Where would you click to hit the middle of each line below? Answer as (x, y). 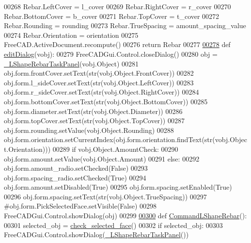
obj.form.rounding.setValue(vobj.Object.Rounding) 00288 (89, 130)
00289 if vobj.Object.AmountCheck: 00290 (115, 149)
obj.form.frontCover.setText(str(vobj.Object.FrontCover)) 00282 (99, 73)
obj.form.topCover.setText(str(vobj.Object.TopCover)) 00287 (94, 121)
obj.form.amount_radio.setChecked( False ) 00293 (76, 168)
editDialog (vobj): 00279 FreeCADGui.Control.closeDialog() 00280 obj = (111, 54)
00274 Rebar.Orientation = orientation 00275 (71, 35)
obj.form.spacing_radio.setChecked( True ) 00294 (75, 177)
